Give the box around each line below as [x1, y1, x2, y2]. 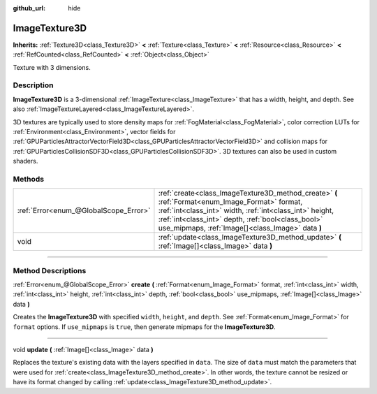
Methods [13, 174, 45, 184]
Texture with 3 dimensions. [13, 63, 91, 71]
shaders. [13, 157, 38, 166]
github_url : [13, 4, 45, 12]
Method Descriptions [13, 265, 87, 275]
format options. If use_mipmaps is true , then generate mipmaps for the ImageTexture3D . [13, 322, 276, 331]
